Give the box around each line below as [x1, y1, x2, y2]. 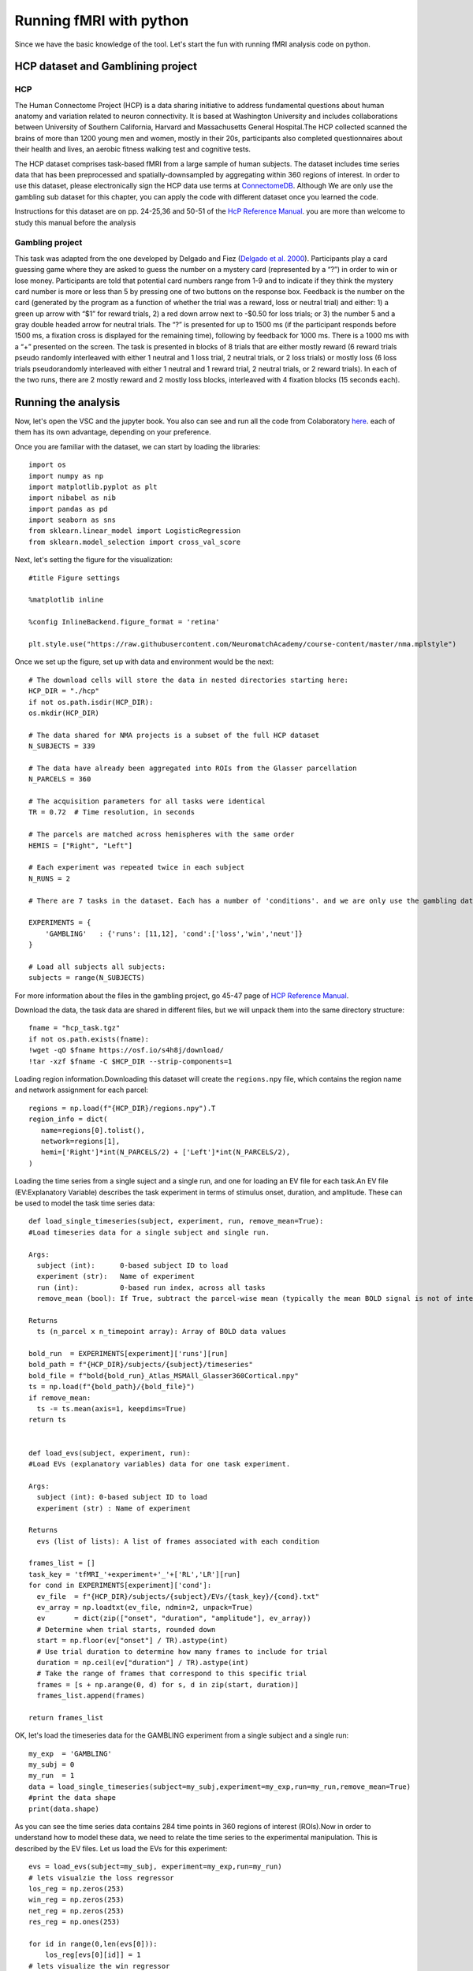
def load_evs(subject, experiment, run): [28, 1448, 191, 1458]
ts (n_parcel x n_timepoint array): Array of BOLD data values [36, 1327, 287, 1336]
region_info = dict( [28, 1115, 108, 1123]
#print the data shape [28, 1794, 117, 1802]
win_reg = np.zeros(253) [28, 1895, 125, 1904]
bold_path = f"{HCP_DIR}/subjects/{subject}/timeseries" [28, 1360, 254, 1369]
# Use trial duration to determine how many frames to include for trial [36, 1647, 328, 1656]
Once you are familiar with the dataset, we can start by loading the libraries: [14, 442, 261, 451]
